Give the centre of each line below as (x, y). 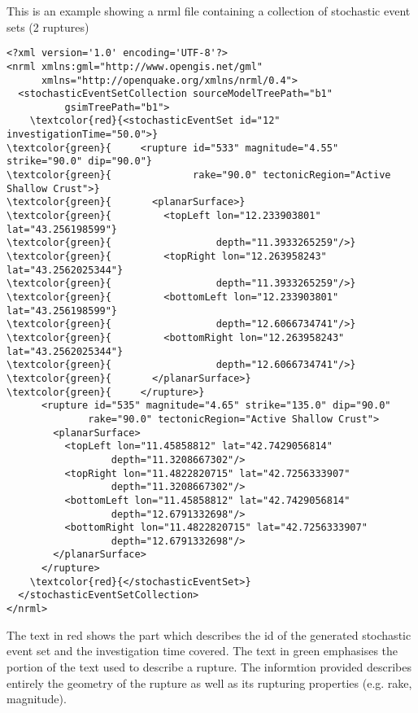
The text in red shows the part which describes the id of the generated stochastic (209, 634)
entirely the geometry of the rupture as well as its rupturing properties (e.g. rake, (209, 682)
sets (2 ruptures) (48, 26)
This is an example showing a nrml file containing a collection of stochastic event (209, 11)
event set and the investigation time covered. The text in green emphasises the (202, 651)
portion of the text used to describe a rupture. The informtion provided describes (209, 666)
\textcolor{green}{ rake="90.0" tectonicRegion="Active (199, 175)
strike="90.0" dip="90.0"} (79, 162)
